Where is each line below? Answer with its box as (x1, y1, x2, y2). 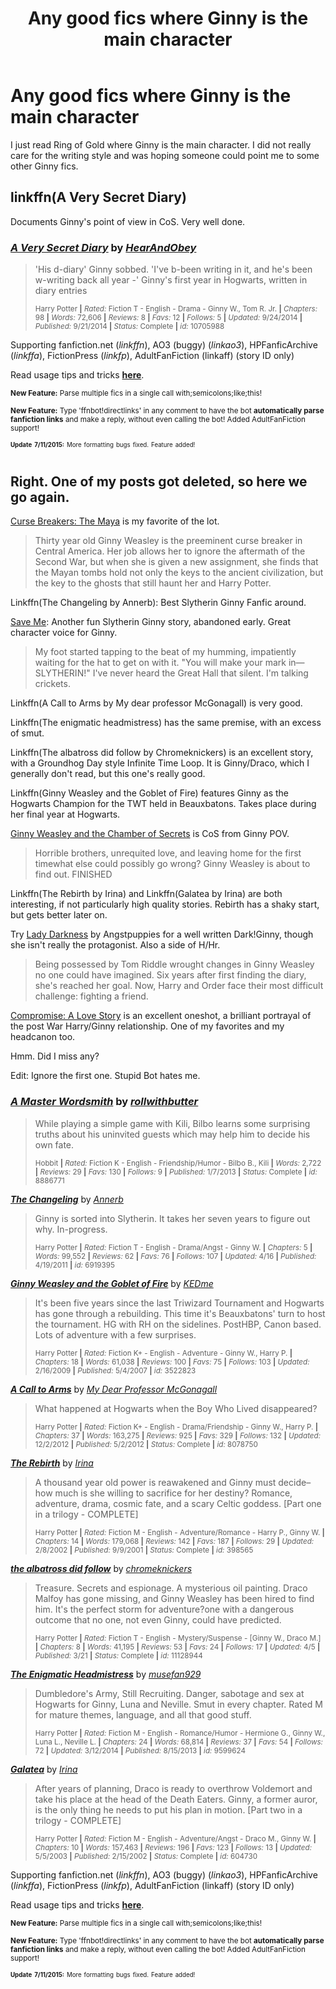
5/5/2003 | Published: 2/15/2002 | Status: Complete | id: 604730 (34, 1851, 258, 1861)
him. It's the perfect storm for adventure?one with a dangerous (34, 1603, 295, 1615)
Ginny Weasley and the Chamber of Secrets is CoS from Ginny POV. (10, 828, 290, 840)
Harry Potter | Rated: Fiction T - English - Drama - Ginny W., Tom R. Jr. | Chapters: (34, 304, 318, 314)
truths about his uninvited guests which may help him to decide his (34, 1128, 311, 1140)
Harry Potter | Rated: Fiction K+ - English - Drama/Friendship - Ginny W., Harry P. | (34, 1422, 319, 1432)
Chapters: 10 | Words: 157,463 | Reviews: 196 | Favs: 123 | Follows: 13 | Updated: (34, 1842, 313, 1852)
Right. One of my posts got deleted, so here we (10, 473, 308, 490)
